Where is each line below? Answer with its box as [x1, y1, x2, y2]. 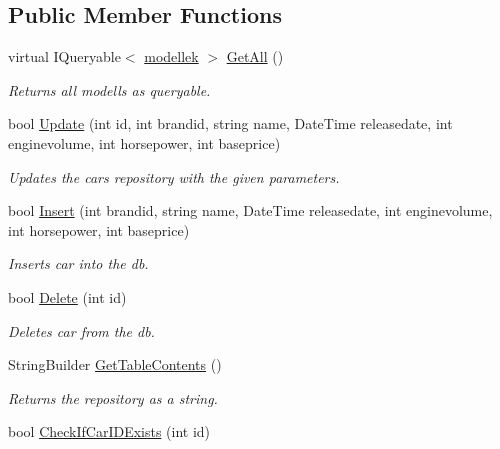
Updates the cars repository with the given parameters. [8, 166, 340, 187]
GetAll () [226, 46, 284, 67]
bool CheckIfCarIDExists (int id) [8, 421, 211, 442]
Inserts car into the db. [8, 253, 149, 274]
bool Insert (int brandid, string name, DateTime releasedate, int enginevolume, [8, 200, 493, 221]
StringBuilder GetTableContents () [8, 354, 222, 375]
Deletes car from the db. [8, 320, 155, 341]
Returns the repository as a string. [8, 387, 218, 408]
